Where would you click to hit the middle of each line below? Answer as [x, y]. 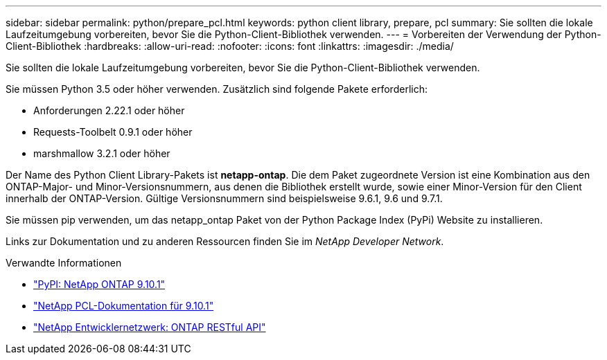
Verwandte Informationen [64, 263]
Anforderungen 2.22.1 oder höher [109, 110]
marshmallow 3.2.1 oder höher [102, 153]
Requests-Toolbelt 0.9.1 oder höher [113, 132]
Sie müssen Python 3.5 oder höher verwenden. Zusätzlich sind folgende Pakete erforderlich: [217, 89]
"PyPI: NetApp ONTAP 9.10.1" [99, 284]
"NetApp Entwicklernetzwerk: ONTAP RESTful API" [150, 327]
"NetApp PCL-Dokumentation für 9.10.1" [124, 306]
